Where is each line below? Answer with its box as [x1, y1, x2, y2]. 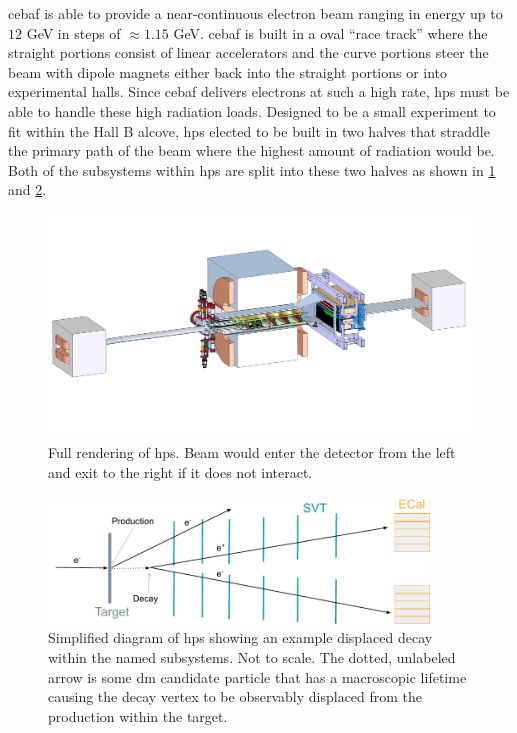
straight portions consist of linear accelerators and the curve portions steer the [8, 42, 489, 63]
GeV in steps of [26, 22, 121, 43]
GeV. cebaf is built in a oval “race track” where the [173, 22, 488, 43]
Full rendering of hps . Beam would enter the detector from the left [48, 442, 456, 463]
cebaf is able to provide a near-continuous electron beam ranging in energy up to [8, 3, 503, 23]
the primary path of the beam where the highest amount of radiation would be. [8, 140, 495, 161]
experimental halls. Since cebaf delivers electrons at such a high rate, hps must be [8, 81, 510, 102]
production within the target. [48, 705, 228, 726]
